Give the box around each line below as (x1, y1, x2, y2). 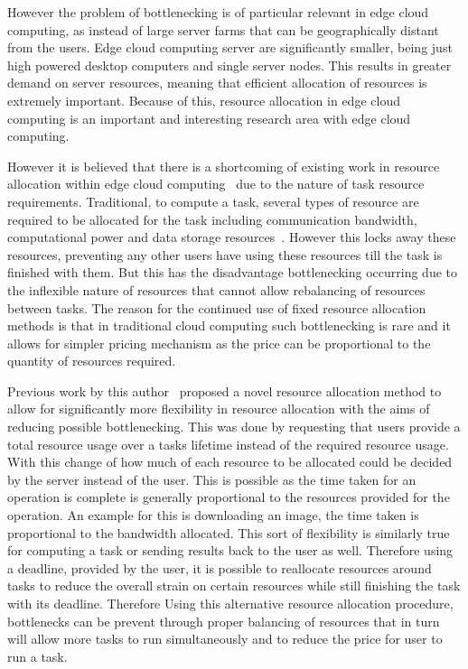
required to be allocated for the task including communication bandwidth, (7, 209, 417, 228)
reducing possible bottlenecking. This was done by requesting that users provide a (7, 417, 461, 436)
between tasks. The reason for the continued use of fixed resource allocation (7, 298, 426, 317)
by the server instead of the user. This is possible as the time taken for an (7, 469, 417, 488)
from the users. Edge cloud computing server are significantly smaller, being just (7, 38, 453, 57)
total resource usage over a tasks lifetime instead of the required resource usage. (7, 434, 449, 453)
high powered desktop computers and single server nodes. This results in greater (7, 55, 452, 74)
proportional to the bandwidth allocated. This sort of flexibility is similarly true (7, 523, 450, 542)
